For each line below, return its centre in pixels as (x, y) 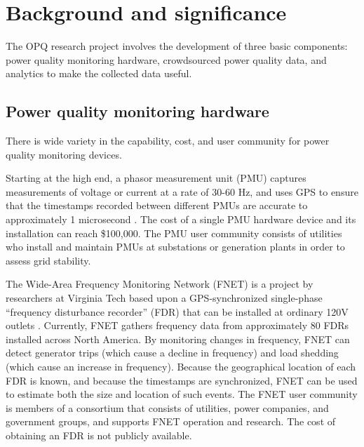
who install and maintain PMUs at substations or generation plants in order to (175, 247)
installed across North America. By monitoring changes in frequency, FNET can (178, 339)
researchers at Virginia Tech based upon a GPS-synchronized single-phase (164, 298)
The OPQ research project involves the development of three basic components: (177, 46)
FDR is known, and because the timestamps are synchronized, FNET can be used (182, 380)
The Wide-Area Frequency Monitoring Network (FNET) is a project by (160, 284)
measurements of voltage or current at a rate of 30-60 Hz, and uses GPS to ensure (182, 191)
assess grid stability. (48, 260)
